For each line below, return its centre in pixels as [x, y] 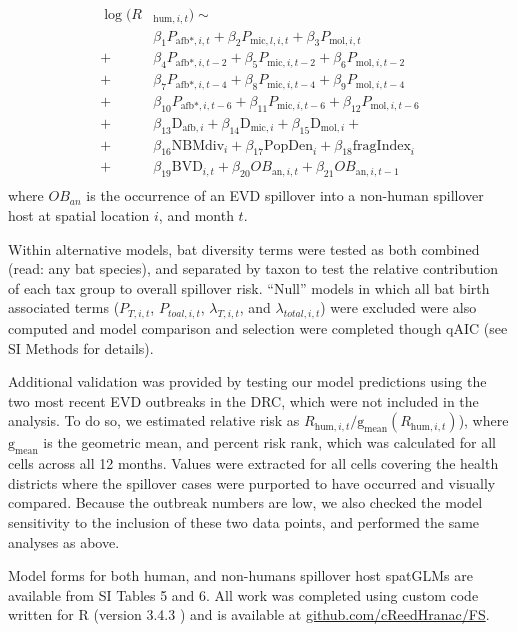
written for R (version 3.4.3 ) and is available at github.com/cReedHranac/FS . [249, 614]
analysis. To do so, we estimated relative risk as [154, 420]
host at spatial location [79, 214]
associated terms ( [64, 307]
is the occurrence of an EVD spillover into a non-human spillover [285, 195]
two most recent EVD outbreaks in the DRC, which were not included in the [243, 400]
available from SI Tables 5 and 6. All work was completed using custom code [243, 594]
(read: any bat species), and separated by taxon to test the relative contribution [253, 268]
